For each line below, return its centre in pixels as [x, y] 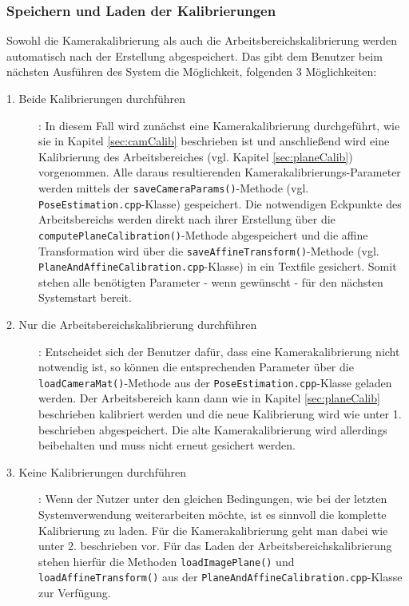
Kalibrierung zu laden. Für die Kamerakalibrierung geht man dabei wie [213, 530]
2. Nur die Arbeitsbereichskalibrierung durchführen [132, 325]
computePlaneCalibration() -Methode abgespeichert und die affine [203, 234]
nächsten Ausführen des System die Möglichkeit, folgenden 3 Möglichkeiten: [192, 71]
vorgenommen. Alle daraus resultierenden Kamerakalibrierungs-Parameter [220, 172]
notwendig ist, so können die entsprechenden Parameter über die [196, 367]
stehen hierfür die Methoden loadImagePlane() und [167, 561]
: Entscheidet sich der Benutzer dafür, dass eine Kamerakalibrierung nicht [219, 351]
